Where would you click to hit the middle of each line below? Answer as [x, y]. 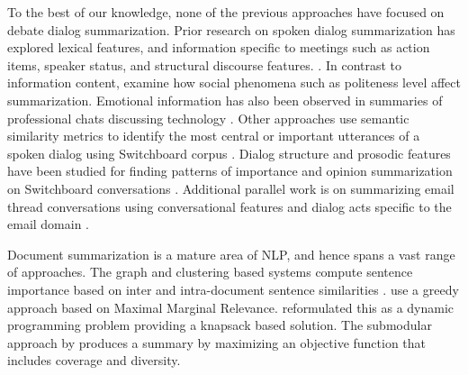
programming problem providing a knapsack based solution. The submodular [220, 325]
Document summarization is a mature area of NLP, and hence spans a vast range [231, 254]
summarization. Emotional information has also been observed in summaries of [225, 100]
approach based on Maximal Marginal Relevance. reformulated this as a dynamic [231, 307]
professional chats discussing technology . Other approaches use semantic [208, 118]
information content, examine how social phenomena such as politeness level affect [234, 82]
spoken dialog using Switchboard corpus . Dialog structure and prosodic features [229, 153]
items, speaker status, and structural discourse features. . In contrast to [205, 64]
